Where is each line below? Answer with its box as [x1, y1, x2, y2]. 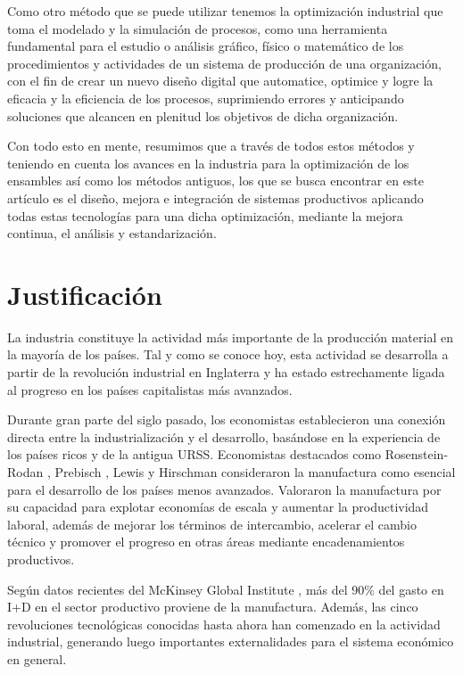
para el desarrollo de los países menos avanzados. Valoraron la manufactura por [7, 480, 442, 498]
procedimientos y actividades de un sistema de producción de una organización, [7, 53, 442, 72]
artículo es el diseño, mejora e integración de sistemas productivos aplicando [7, 188, 424, 207]
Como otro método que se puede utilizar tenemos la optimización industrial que [7, 2, 443, 20]
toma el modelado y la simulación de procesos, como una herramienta [7, 19, 388, 37]
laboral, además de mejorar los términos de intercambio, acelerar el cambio [7, 514, 417, 533]
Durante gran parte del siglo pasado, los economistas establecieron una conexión [7, 410, 446, 429]
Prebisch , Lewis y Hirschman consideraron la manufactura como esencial [54, 463, 456, 481]
